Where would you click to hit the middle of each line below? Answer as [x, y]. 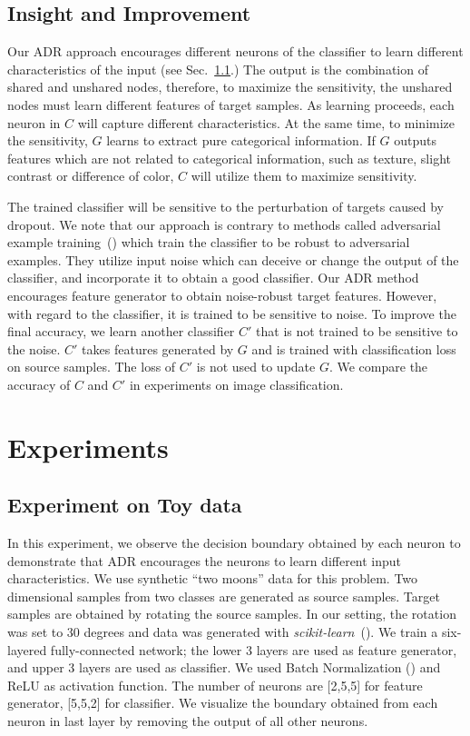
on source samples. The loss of [92, 367]
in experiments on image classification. [236, 384]
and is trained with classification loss [354, 348]
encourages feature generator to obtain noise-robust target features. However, [222, 295]
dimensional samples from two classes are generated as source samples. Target [224, 596]
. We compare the [378, 367]
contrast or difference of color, [91, 176]
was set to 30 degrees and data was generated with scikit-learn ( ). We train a [223, 632]
